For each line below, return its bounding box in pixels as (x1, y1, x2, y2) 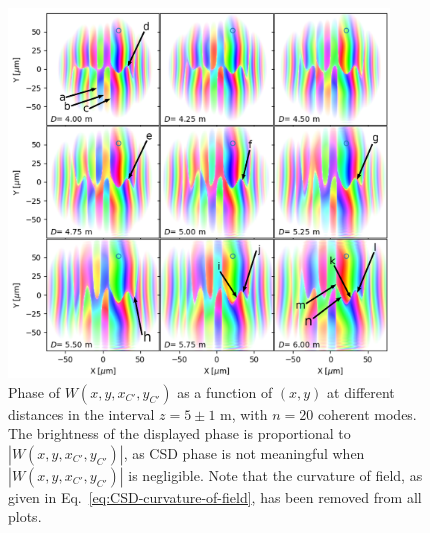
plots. (8, 506, 42, 527)
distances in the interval (8, 403, 155, 424)
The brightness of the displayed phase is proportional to (8, 423, 351, 444)
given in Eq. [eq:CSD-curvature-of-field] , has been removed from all (8, 486, 422, 507)
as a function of (177, 381, 273, 402)
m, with (220, 403, 268, 424)
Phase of (8, 381, 60, 402)
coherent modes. (317, 403, 417, 424)
